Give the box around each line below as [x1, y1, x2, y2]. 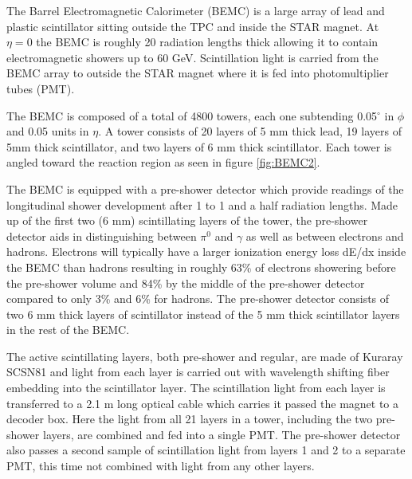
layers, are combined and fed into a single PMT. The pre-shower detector [42, 426, 401, 442]
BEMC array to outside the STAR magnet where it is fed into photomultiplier [6, 65, 389, 81]
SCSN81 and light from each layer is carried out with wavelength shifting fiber [6, 363, 390, 380]
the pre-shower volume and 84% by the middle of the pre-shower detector [6, 274, 365, 291]
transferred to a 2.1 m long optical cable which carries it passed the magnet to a [6, 395, 399, 411]
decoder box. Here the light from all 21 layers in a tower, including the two [6, 410, 373, 427]
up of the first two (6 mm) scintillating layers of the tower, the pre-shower [6, 212, 368, 229]
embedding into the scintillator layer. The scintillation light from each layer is [6, 379, 386, 396]
